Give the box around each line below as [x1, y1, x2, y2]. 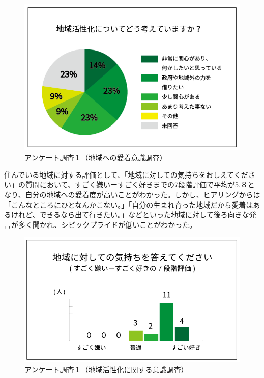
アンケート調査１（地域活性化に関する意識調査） [24, 364, 188, 374]
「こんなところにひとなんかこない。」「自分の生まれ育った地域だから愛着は [4, 199, 253, 210]
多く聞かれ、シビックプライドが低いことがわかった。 [18, 219, 197, 230]
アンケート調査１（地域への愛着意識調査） [24, 152, 167, 163]
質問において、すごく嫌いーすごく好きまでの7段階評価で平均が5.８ [25, 179, 248, 190]
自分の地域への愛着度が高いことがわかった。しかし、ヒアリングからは [25, 189, 260, 200]
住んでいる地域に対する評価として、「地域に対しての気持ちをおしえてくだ [4, 169, 248, 180]
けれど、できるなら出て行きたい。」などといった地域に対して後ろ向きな [11, 209, 249, 220]
